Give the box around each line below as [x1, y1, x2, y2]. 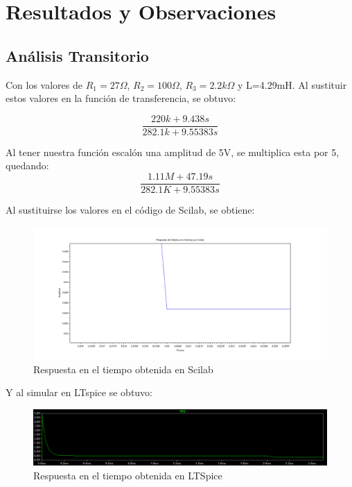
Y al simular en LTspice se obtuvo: [6, 385, 153, 400]
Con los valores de [6, 77, 83, 92]
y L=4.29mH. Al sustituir [238, 77, 347, 92]
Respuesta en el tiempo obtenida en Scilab [33, 361, 213, 376]
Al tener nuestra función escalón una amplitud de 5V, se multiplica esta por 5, [6, 144, 340, 159]
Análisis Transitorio [6, 44, 149, 66]
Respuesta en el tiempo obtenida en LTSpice [33, 468, 222, 482]
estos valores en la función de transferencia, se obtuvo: [6, 91, 236, 105]
